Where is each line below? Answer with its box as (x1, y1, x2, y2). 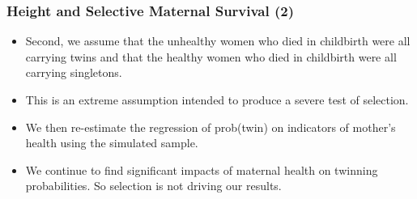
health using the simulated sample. (25, 134, 198, 151)
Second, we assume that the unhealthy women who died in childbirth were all (25, 32, 411, 49)
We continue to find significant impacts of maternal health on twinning (25, 161, 378, 178)
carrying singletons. (25, 64, 122, 81)
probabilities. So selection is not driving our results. (25, 177, 282, 194)
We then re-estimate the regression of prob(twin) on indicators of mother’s (25, 118, 396, 135)
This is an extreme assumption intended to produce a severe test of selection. (25, 91, 409, 108)
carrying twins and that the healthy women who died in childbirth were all (25, 48, 397, 65)
